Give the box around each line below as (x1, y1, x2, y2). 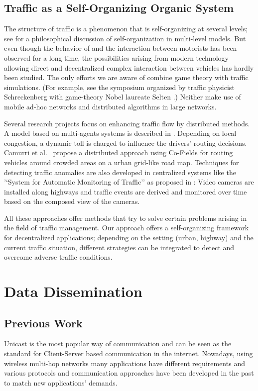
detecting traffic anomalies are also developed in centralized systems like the (4, 167, 236, 177)
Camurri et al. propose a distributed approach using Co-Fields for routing (4, 147, 233, 158)
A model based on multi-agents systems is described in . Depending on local (4, 128, 237, 138)
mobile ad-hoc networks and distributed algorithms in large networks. (4, 101, 217, 111)
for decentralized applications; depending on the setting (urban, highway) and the (4, 232, 254, 243)
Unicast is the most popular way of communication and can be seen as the (4, 338, 232, 349)
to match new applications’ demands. (4, 377, 118, 388)
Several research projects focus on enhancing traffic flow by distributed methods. (4, 118, 250, 128)
